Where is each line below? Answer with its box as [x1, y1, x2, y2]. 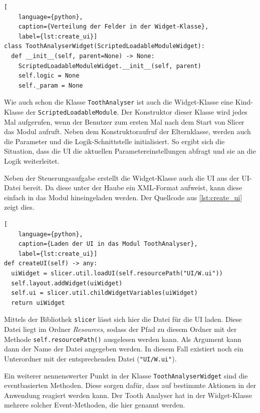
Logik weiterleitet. [4, 156, 60, 166]
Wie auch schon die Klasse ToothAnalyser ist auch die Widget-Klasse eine [4, 97, 233, 107]
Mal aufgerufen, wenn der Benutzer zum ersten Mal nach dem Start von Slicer [4, 116, 244, 127]
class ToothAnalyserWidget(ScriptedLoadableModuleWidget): [4, 43, 205, 50]
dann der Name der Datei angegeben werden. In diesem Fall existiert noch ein [4, 343, 243, 354]
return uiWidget [11, 299, 65, 306]
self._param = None [18, 82, 83, 89]
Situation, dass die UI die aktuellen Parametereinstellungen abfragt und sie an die [4, 146, 256, 156]
